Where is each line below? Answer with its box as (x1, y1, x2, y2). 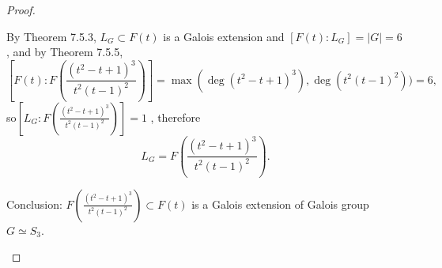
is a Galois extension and (163, 28, 285, 44)
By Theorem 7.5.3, (6, 28, 96, 44)
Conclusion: (6, 195, 62, 212)
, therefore (150, 108, 201, 125)
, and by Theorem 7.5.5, (6, 43, 123, 60)
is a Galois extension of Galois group (191, 195, 369, 212)
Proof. (6, 2, 36, 17)
